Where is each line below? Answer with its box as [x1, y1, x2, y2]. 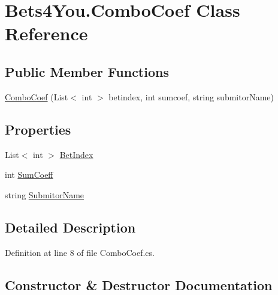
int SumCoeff [5, 168, 53, 181]
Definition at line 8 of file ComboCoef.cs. [5, 246, 155, 258]
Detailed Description [5, 217, 136, 236]
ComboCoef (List [5, 90, 68, 103]
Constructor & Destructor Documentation [5, 275, 273, 294]
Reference [5, 21, 88, 46]
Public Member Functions [5, 62, 169, 81]
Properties [5, 120, 71, 138]
